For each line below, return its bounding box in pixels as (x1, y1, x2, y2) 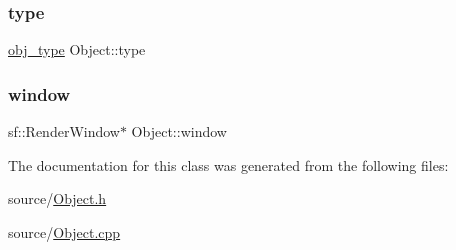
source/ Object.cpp (8, 221, 121, 242)
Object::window (131, 121, 227, 142)
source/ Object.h (8, 188, 107, 209)
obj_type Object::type (8, 39, 146, 60)
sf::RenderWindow (8, 121, 120, 142)
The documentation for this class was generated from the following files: (8, 154, 449, 175)
